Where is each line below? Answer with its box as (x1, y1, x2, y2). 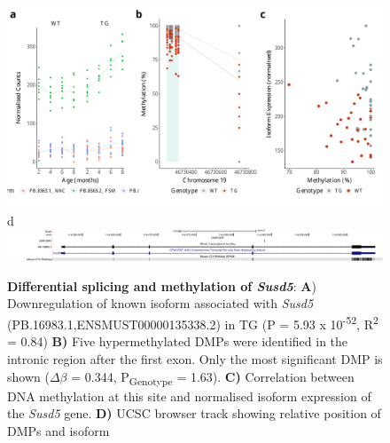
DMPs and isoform (7, 421, 110, 439)
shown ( (7, 367, 50, 385)
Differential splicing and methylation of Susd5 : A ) (7, 276, 316, 295)
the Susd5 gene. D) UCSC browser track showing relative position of (7, 404, 381, 423)
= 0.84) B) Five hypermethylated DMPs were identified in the (7, 332, 348, 351)
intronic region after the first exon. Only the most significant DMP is (7, 349, 383, 368)
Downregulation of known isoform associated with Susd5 (7, 294, 314, 312)
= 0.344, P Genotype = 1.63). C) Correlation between (71, 367, 355, 388)
